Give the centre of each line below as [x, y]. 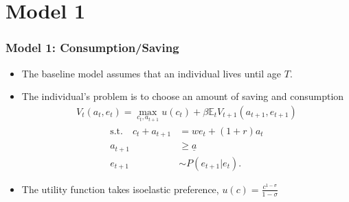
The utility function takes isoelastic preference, [120, 189]
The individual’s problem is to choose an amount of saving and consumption [183, 96]
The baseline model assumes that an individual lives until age [151, 73]
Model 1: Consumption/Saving [92, 48]
